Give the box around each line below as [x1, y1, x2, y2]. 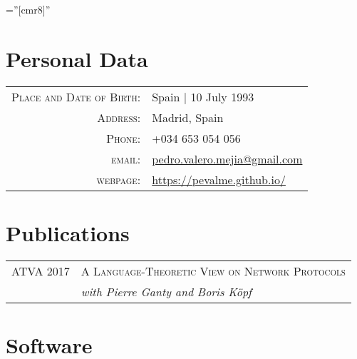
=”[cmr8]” [6, 2, 51, 16]
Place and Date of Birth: [11, 88, 141, 105]
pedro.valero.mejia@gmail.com [152, 150, 303, 167]
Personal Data [6, 44, 148, 73]
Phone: [106, 129, 141, 146]
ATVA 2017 [11, 262, 70, 279]
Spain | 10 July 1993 [152, 88, 254, 105]
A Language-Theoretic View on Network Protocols [81, 262, 346, 279]
